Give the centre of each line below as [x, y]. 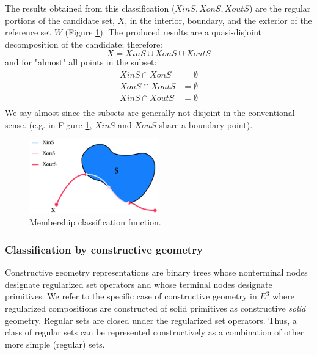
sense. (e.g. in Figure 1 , [49, 124]
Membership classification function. [95, 222]
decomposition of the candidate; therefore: [84, 44]
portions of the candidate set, [60, 20]
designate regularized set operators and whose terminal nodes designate [139, 284]
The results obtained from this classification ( [90, 8]
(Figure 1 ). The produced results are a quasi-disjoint [163, 32]
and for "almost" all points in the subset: [81, 62]
